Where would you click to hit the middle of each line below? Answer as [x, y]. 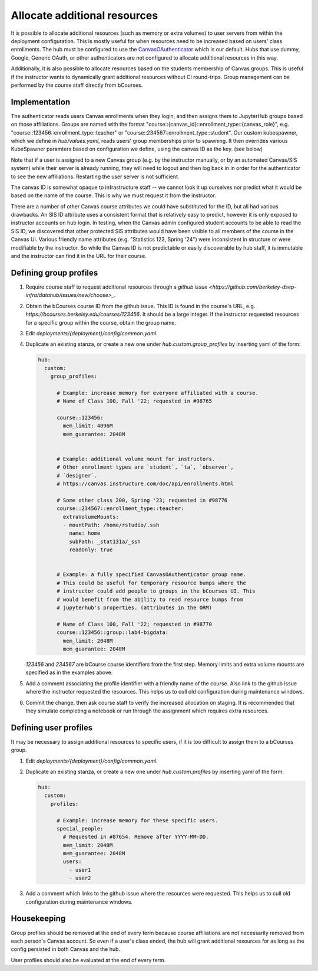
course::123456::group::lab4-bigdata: [113, 632]
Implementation [41, 102]
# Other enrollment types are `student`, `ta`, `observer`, [145, 467]
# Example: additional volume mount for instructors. [136, 459]
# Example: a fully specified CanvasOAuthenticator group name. [152, 575]
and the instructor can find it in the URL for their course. [79, 256]
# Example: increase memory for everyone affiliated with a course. [158, 393]
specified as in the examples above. [69, 672]
